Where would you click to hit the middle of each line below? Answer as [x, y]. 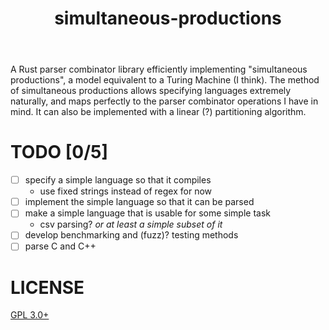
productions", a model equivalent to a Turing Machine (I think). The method [165, 80]
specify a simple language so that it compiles [118, 180]
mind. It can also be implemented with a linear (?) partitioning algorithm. [158, 112]
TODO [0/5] [59, 152]
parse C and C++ [60, 246]
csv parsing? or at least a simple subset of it [131, 224]
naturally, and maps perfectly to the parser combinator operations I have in [164, 101]
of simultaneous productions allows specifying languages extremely [151, 91]
